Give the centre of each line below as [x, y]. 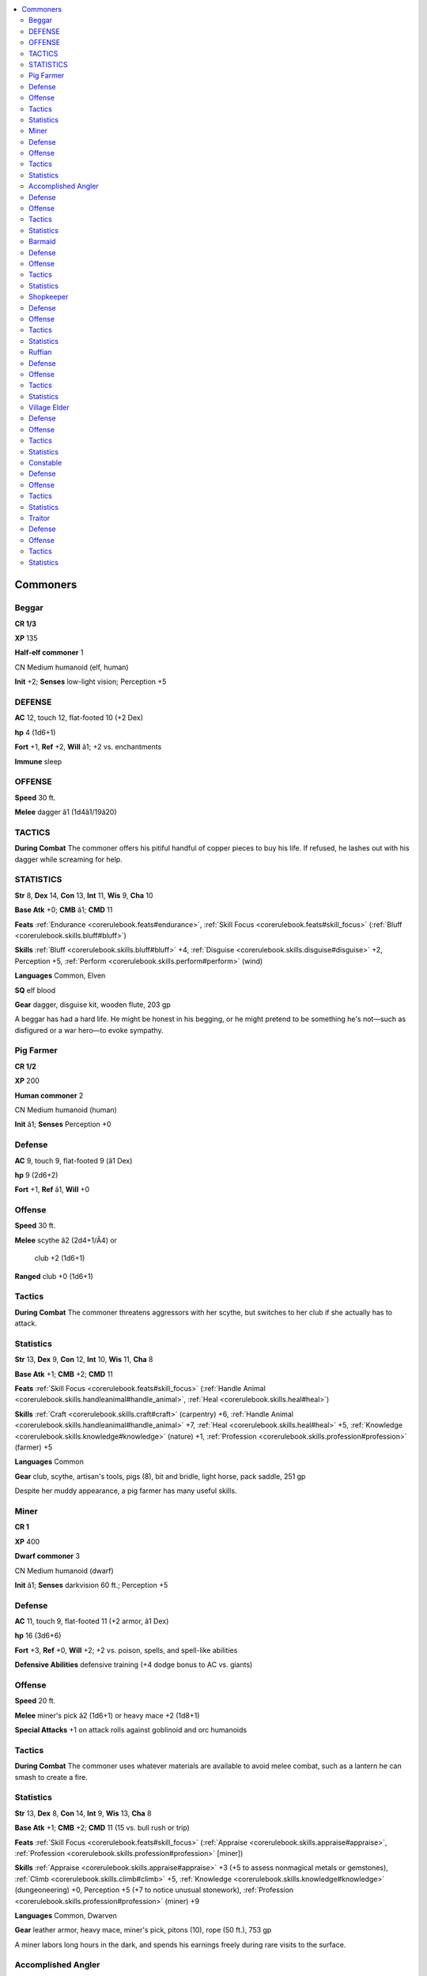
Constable [45, 463]
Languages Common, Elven [60, 975]
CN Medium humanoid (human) [66, 1110]
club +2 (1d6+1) [60, 1258]
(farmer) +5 [34, 1447]
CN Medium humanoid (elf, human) [72, 667]
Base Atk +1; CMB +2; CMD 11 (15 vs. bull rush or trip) [102, 1828]
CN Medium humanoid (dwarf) [64, 1571]
